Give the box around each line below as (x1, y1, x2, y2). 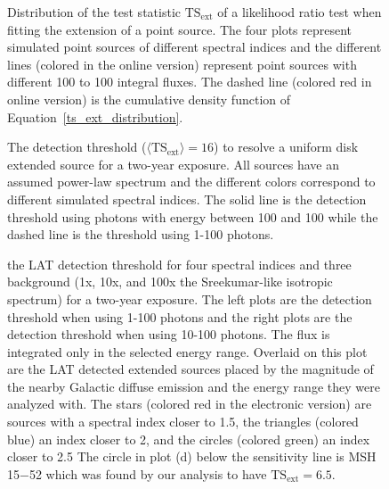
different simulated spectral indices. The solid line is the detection (7, 189, 367, 208)
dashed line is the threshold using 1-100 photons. (7, 225, 274, 244)
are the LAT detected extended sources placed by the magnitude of (7, 360, 374, 378)
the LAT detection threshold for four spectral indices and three (7, 254, 352, 273)
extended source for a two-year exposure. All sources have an (7, 154, 340, 173)
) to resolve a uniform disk (214, 137, 359, 156)
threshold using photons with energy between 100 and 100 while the (7, 207, 378, 226)
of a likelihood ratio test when (217, 3, 382, 21)
